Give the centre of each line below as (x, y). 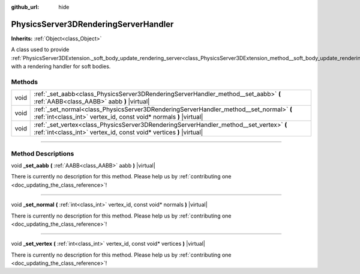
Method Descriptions (43, 153)
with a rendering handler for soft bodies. (61, 67)
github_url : (25, 7)
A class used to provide (40, 50)
